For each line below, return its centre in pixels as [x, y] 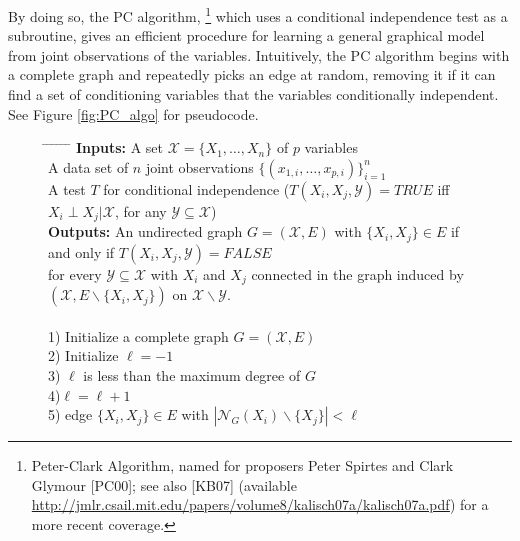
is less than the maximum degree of [192, 374]
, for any [140, 210]
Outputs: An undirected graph [145, 231]
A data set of [88, 166]
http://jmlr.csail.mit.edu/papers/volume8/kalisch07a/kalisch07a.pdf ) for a [260, 504]
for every [75, 273]
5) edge [70, 414]
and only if [81, 251]
